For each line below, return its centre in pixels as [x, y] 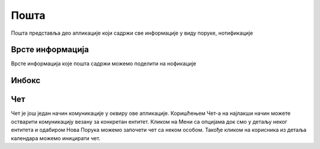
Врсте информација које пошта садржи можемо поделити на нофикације [104, 64]
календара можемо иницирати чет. [56, 138]
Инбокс [26, 80]
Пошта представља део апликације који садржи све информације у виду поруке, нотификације [132, 33]
